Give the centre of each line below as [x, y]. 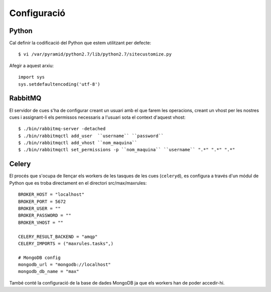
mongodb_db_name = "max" [49, 271]
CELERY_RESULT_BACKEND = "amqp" [58, 236]
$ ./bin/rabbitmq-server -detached [62, 129]
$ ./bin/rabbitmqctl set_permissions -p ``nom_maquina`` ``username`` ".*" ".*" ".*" [127, 150]
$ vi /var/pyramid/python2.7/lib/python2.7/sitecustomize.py [95, 54]
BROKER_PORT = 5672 [42, 201]
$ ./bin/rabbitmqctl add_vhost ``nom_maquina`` [78, 143]
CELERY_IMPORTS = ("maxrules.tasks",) [66, 243]
